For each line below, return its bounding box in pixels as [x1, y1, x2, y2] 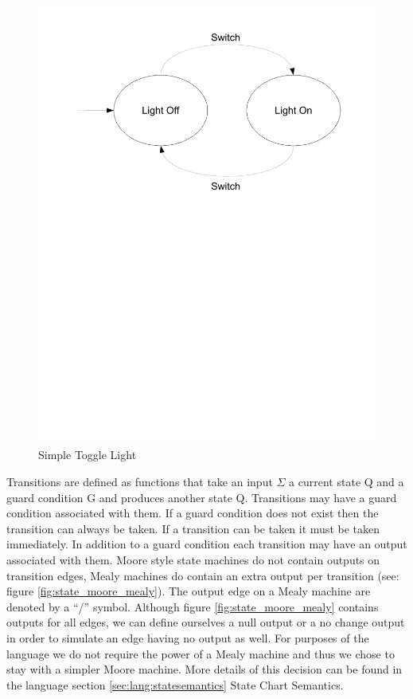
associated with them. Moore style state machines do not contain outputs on [6, 552, 380, 568]
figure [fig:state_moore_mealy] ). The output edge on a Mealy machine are [6, 583, 371, 599]
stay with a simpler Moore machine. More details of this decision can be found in [6, 661, 403, 677]
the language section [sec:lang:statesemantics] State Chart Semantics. [6, 676, 344, 693]
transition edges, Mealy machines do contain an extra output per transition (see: [6, 567, 399, 583]
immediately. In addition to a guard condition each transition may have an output [6, 536, 407, 552]
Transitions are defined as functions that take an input [6, 473, 273, 490]
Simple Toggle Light [38, 446, 137, 463]
